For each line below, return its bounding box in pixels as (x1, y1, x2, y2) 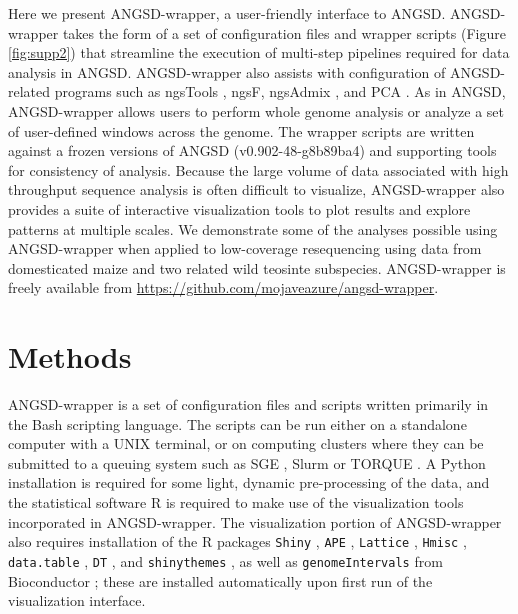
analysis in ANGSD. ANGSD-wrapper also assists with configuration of (8, 61, 446, 82)
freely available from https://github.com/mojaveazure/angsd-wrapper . (8, 277, 439, 298)
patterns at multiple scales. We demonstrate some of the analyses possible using (8, 218, 498, 239)
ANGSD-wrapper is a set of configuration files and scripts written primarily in (8, 394, 489, 415)
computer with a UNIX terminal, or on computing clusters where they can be (8, 433, 484, 454)
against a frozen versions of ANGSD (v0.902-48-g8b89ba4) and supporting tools (8, 140, 497, 161)
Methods (8, 336, 132, 377)
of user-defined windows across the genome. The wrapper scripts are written (8, 120, 475, 141)
